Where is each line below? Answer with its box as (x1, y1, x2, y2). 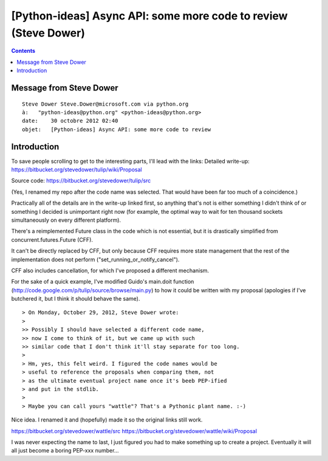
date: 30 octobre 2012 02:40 (22, 117, 118, 125)
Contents (11, 47, 36, 55)
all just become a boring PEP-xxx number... (11, 447, 119, 454)
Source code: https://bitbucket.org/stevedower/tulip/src (11, 177, 151, 185)
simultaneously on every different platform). (11, 216, 121, 224)
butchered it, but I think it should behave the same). (11, 295, 140, 302)
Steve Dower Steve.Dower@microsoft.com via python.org (22, 100, 189, 108)
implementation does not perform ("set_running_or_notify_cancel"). (11, 256, 180, 263)
